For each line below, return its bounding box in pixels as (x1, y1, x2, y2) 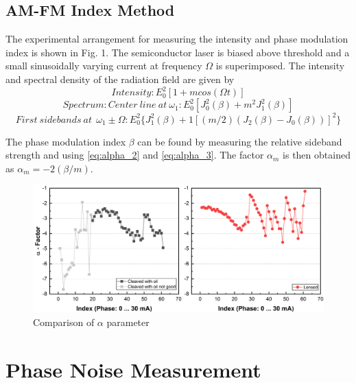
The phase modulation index (5, 134, 126, 148)
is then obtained (283, 148, 351, 162)
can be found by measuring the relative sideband (137, 134, 342, 148)
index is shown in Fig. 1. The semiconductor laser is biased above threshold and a (5, 45, 350, 59)
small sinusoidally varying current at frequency (5, 58, 202, 73)
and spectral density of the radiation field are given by (5, 71, 235, 86)
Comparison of (33, 314, 95, 329)
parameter (106, 314, 150, 329)
